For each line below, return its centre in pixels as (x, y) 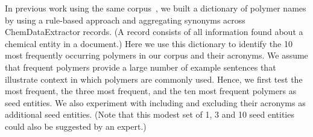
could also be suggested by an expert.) (76, 126)
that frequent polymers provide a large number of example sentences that (141, 67)
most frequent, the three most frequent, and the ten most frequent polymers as (151, 91)
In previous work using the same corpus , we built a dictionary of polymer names (156, 8)
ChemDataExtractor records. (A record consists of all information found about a (154, 32)
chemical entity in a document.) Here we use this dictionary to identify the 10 (149, 43)
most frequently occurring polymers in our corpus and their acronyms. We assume (156, 55)
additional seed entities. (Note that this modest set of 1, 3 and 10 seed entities (150, 114)
